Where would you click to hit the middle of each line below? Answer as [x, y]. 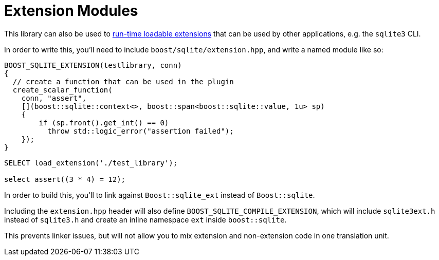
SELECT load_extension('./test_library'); [91, 163]
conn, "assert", [54, 98]
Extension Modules [71, 11]
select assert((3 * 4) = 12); [65, 179]
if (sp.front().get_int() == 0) [104, 123]
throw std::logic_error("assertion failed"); [141, 131]
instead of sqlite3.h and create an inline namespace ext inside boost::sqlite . [145, 219]
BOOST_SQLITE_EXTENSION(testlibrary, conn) [93, 65]
